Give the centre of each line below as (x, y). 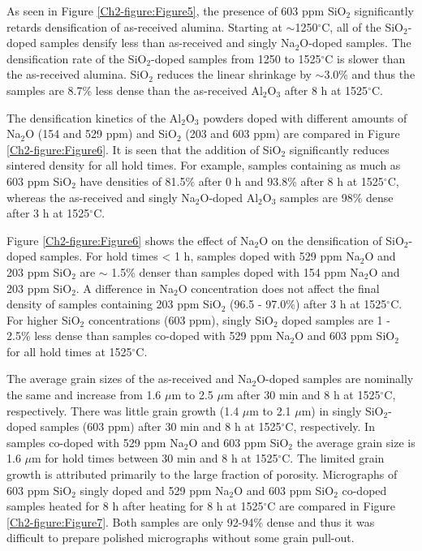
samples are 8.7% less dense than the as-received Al (135, 90)
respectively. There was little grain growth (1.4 (123, 410)
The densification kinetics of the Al (94, 117)
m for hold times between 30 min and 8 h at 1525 (155, 458)
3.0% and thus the (370, 74)
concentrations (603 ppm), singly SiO (181, 319)
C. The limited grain (333, 458)
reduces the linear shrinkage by (234, 74)
